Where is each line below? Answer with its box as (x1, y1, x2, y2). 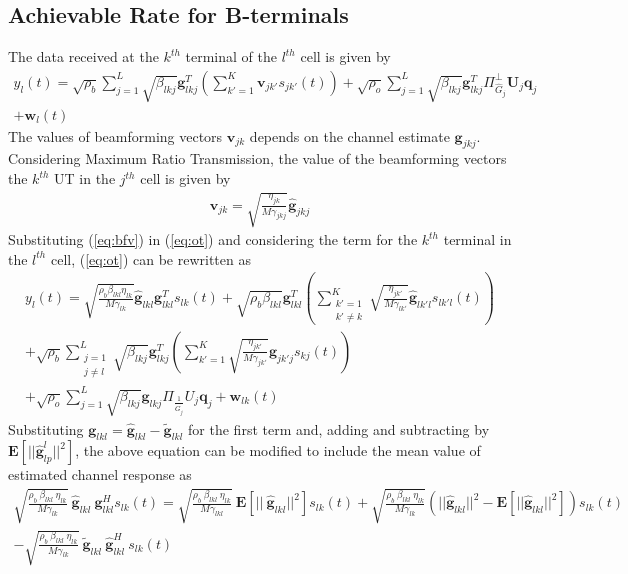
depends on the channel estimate (249, 125, 450, 146)
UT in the (54, 168, 116, 189)
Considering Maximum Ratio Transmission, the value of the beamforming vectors (8, 148, 507, 169)
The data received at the (8, 46, 159, 67)
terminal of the (185, 46, 277, 67)
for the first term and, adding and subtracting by (188, 418, 490, 439)
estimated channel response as (8, 464, 192, 485)
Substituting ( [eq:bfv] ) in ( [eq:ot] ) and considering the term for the (8, 229, 418, 250)
